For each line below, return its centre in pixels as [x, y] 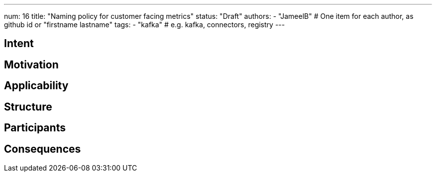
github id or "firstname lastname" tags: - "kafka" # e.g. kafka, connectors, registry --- [145, 25]
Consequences [43, 149]
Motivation [31, 64]
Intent [19, 44]
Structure [28, 107]
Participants [35, 128]
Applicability [36, 86]
